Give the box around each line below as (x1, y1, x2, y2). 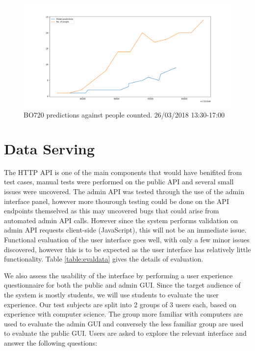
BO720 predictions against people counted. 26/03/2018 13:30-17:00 (24, 110, 225, 120)
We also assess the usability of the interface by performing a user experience (4, 270, 233, 280)
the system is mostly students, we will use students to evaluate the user (4, 290, 219, 300)
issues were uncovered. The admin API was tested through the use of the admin (4, 186, 244, 197)
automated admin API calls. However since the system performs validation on (4, 215, 238, 225)
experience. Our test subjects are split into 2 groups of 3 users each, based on (4, 299, 237, 309)
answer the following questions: (4, 337, 98, 348)
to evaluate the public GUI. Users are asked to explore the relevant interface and (4, 328, 247, 338)
